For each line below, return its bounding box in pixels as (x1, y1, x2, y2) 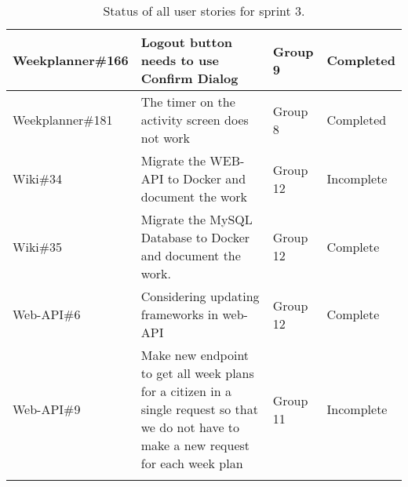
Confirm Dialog (140, 69, 239, 87)
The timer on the (140, 93, 235, 111)
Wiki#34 (13, 169, 63, 187)
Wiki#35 (13, 237, 63, 256)
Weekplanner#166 (13, 51, 129, 69)
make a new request (140, 436, 250, 454)
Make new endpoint (140, 346, 250, 364)
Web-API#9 (13, 400, 81, 418)
